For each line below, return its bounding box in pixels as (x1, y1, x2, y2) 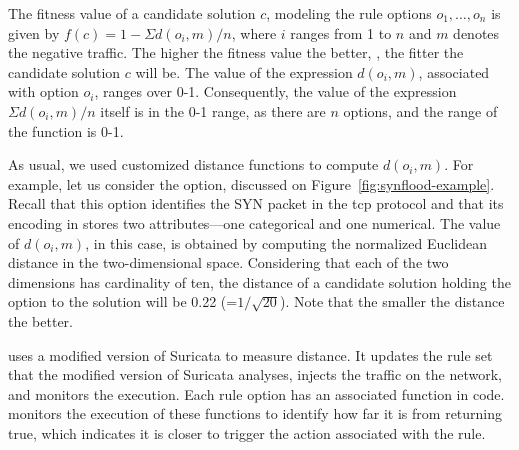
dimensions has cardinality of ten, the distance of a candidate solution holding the (8, 271, 511, 292)
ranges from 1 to (290, 22, 392, 43)
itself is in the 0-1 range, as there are (100, 100, 326, 121)
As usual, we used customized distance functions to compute (8, 154, 379, 175)
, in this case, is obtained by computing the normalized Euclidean (85, 232, 488, 253)
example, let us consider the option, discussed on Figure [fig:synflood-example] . (8, 173, 495, 194)
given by (8, 22, 60, 43)
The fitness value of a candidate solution (8, 3, 256, 23)
